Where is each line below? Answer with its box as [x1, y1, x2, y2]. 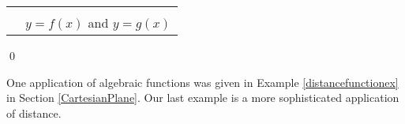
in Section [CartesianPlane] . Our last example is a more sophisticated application [6, 89, 399, 106]
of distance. [6, 104, 62, 121]
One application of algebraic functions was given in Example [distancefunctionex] [6, 73, 399, 90]
